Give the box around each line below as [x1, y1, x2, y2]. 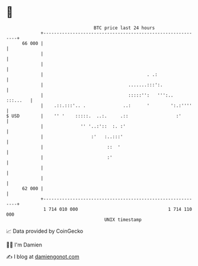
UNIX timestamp [104, 216, 142, 223]
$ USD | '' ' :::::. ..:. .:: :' [6, 113, 182, 119]
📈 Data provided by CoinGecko [6, 227, 84, 235]
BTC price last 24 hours [94, 25, 155, 31]
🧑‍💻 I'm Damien [6, 241, 43, 248]
